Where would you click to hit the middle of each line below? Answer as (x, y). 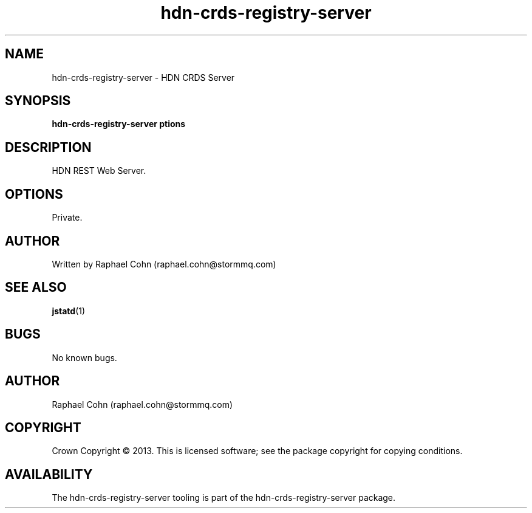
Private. (67, 218)
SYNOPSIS (38, 101)
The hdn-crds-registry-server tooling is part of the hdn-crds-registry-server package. (224, 498)
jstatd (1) (69, 311)
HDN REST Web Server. (99, 171)
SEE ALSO (36, 287)
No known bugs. (84, 357)
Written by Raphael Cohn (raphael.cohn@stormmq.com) (164, 264)
